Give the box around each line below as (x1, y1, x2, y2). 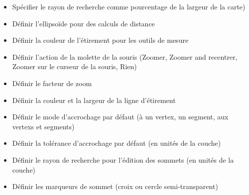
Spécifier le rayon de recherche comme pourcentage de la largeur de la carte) (12, 1, 246, 11)
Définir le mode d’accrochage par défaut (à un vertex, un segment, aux (12, 111, 229, 122)
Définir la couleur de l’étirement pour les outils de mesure (12, 35, 189, 45)
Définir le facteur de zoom (12, 78, 92, 88)
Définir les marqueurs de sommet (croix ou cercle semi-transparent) (12, 181, 218, 192)
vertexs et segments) (12, 121, 75, 131)
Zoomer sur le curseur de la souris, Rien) (12, 61, 137, 72)
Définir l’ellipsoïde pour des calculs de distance (12, 18, 155, 28)
